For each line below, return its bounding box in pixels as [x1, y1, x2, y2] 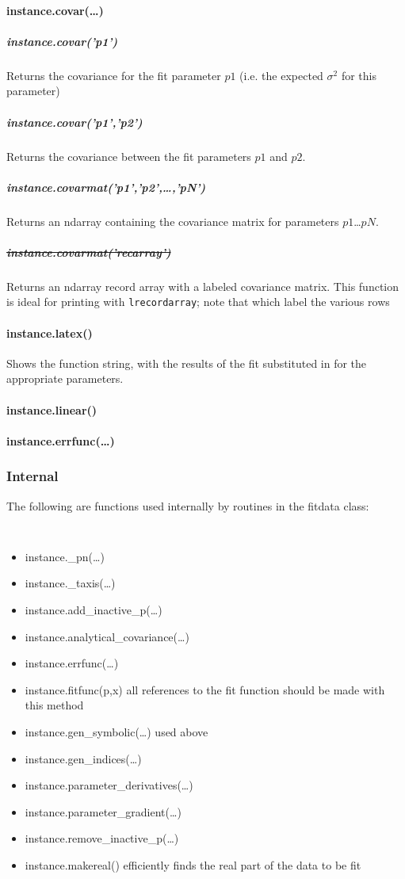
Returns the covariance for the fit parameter [6, 67, 221, 83]
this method [25, 697, 84, 713]
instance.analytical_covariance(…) [25, 628, 189, 644]
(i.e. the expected [239, 67, 323, 83]
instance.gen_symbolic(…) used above [25, 724, 208, 740]
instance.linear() [6, 401, 97, 418]
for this [341, 67, 376, 83]
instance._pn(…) [25, 548, 105, 564]
